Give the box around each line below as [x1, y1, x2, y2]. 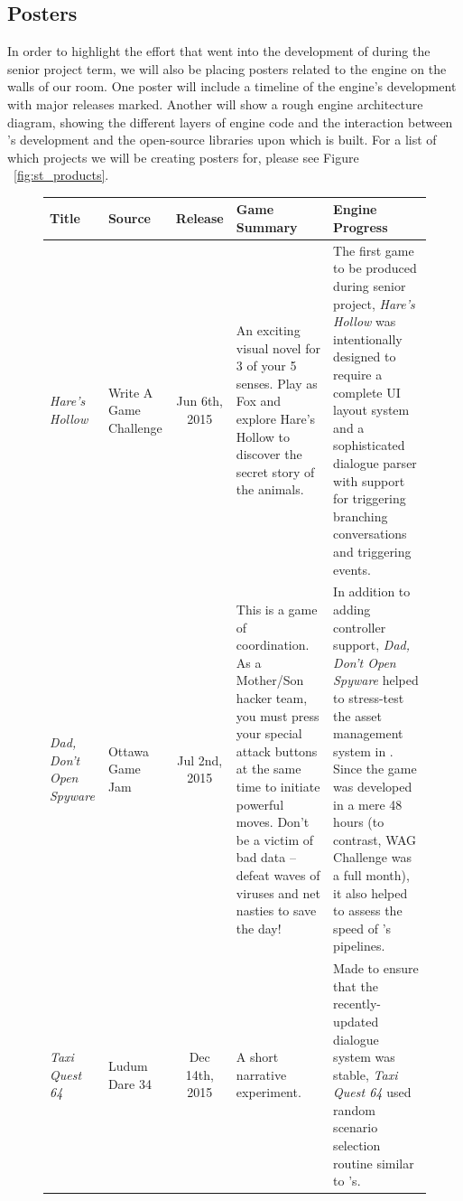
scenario [333, 1118, 378, 1137]
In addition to [333, 582, 411, 601]
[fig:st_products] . [14, 165, 109, 184]
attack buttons [236, 741, 318, 760]
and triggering [333, 541, 412, 560]
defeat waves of [236, 865, 320, 884]
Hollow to [236, 427, 290, 446]
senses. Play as [236, 373, 318, 392]
